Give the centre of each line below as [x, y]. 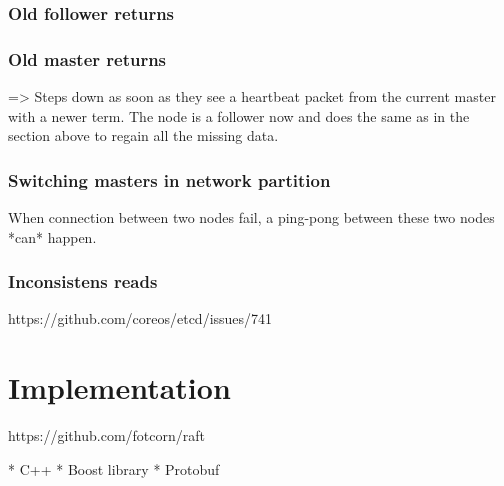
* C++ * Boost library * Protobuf [114, 468]
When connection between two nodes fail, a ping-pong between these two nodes [251, 217]
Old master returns [87, 58]
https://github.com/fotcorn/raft [106, 435]
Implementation [119, 387]
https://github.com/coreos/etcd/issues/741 [140, 318]
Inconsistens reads [83, 281]
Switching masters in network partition [169, 179]
